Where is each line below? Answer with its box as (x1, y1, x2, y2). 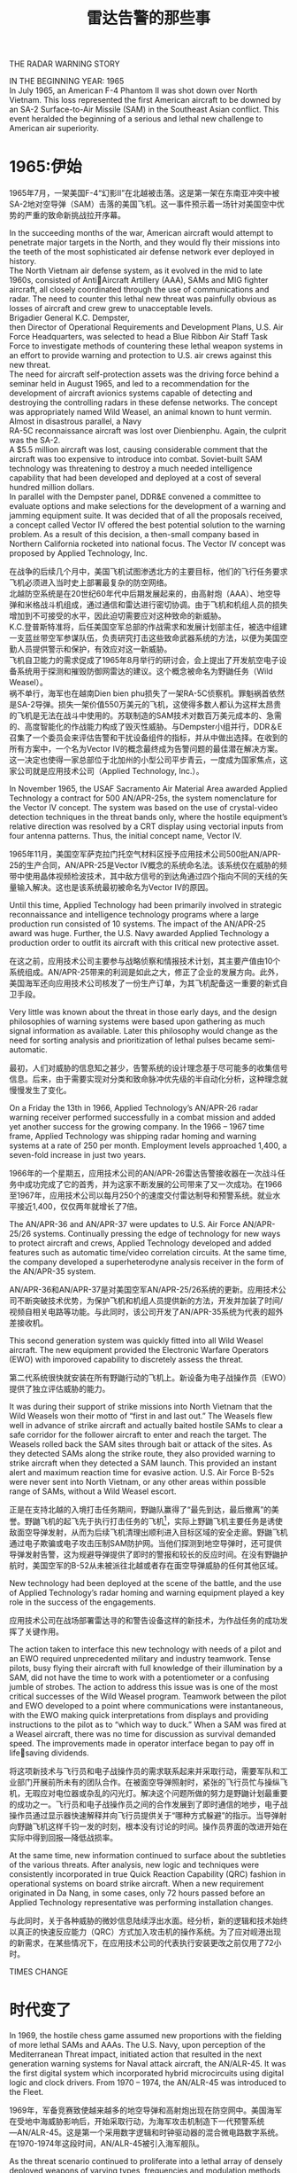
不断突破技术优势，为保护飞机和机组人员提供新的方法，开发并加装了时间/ (16, 1295, 284, 1306)
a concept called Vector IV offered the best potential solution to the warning (9, 520, 286, 530)
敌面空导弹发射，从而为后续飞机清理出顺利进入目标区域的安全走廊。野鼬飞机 (9, 1527, 288, 1537)
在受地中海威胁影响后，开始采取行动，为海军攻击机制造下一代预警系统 (9, 2115, 265, 2126)
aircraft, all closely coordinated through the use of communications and (9, 285, 270, 295)
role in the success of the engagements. (9, 1597, 156, 1607)
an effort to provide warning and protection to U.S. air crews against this (9, 350, 272, 361)
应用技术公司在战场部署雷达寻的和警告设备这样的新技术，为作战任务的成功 (9, 1614, 280, 1625)
